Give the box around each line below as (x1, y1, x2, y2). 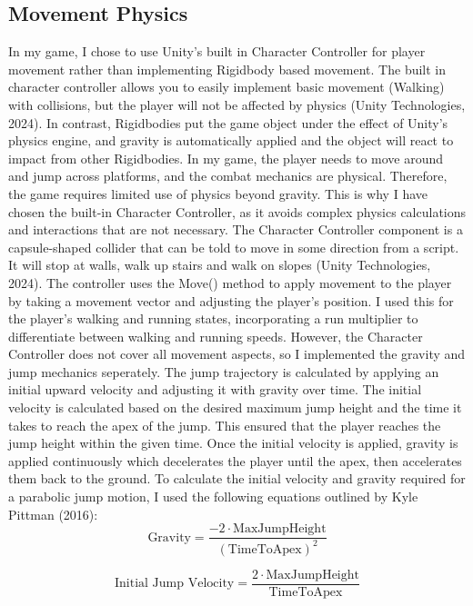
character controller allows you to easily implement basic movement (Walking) (8, 77, 445, 96)
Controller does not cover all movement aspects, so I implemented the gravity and (8, 344, 466, 363)
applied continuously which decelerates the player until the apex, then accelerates (8, 451, 462, 470)
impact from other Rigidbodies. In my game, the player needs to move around (8, 148, 444, 167)
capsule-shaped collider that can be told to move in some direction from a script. (8, 237, 459, 256)
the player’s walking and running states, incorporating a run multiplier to (8, 309, 418, 328)
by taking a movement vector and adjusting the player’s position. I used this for (8, 291, 454, 310)
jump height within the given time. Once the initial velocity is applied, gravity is (8, 433, 458, 452)
